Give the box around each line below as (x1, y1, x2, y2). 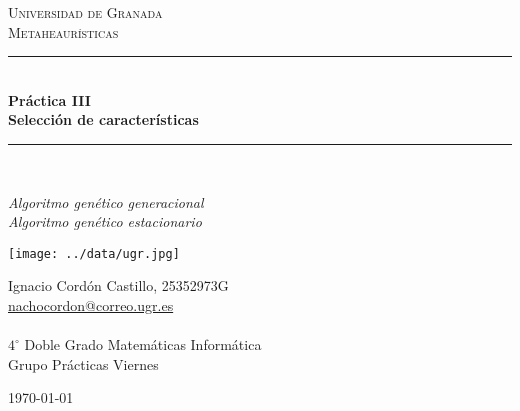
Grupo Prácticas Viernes (8, 353, 159, 374)
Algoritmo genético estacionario (8, 211, 202, 232)
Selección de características (8, 109, 199, 130)
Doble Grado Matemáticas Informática (24, 334, 262, 355)
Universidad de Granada (8, 2, 163, 22)
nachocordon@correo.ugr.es (8, 295, 174, 315)
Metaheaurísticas (8, 21, 119, 42)
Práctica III (8, 89, 91, 110)
